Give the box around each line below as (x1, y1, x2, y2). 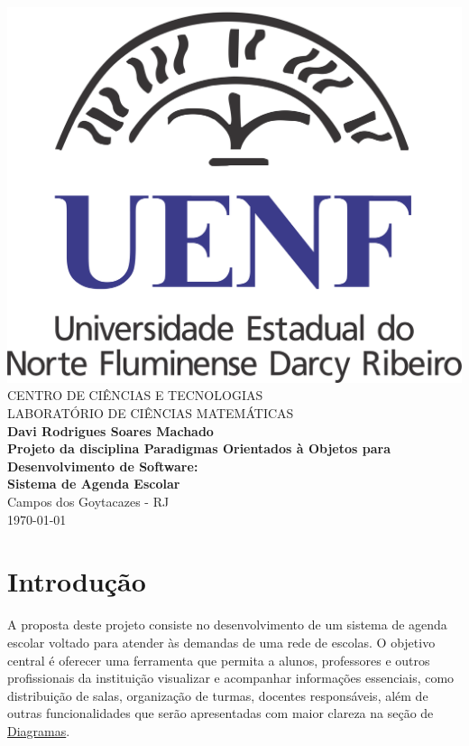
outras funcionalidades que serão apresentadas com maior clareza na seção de (7, 704, 434, 723)
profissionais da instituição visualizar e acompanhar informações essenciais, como (7, 668, 455, 687)
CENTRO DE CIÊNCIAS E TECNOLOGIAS (7, 386, 263, 405)
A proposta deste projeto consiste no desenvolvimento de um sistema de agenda (7, 615, 447, 634)
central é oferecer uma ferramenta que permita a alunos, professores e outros (7, 650, 430, 669)
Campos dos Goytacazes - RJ (7, 492, 170, 511)
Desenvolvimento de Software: (7, 456, 198, 475)
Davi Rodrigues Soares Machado (7, 421, 214, 440)
